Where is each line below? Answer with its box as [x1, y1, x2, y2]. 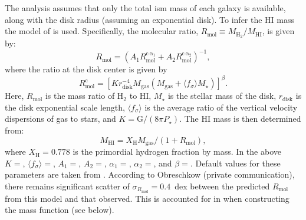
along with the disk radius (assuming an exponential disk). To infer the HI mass [5, 13, 295, 25]
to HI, [129, 89, 152, 102]
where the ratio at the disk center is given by [5, 63, 167, 75]
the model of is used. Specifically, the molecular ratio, [5, 25, 199, 37]
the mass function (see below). [5, 204, 114, 216]
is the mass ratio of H [45, 89, 124, 102]
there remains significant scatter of [5, 179, 130, 192]
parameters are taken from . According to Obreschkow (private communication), [5, 168, 295, 181]
